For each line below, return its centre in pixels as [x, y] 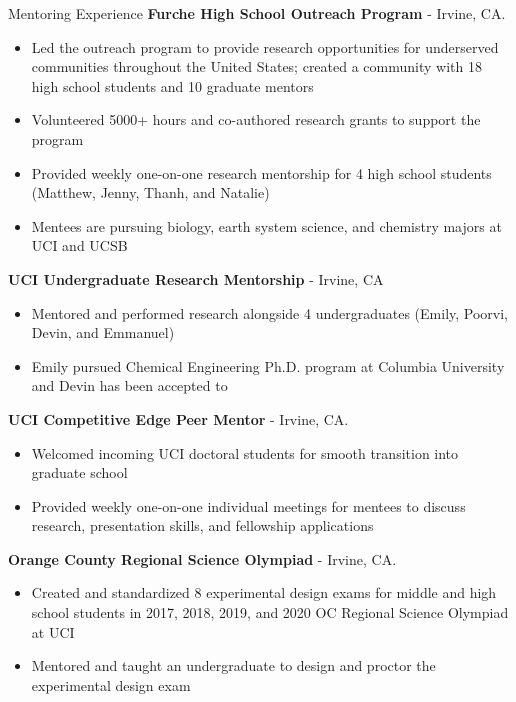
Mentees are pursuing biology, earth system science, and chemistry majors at [266, 225]
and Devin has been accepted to [129, 385]
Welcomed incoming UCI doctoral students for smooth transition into [245, 452]
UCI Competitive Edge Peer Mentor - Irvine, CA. [178, 418]
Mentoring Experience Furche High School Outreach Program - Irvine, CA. [257, 13]
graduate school [79, 472]
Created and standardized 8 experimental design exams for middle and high [264, 592]
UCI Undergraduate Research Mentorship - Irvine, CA [196, 278]
